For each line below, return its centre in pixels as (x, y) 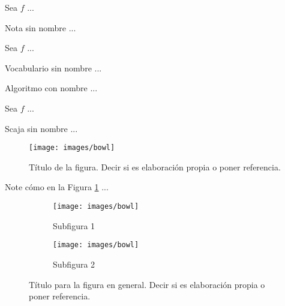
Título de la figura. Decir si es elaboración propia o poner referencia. (155, 166)
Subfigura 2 (74, 264)
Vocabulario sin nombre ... (53, 67)
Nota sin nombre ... (40, 27)
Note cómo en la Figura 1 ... (57, 187)
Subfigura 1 (74, 225)
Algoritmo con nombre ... (51, 88)
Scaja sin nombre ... (41, 128)
